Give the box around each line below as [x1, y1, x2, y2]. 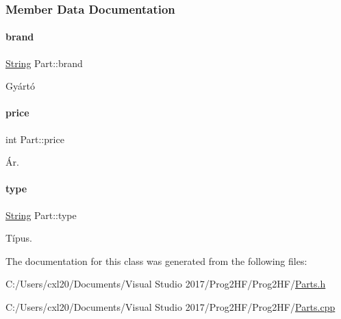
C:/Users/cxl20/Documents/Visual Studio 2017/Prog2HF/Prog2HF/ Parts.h [5, 277, 326, 291]
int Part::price [5, 131, 64, 146]
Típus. [5, 231, 32, 245]
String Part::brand [5, 55, 83, 70]
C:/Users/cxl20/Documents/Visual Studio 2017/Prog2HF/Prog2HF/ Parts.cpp [5, 299, 336, 314]
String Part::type [5, 207, 77, 222]
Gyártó [5, 79, 35, 93]
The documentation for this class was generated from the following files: [5, 253, 307, 268]
